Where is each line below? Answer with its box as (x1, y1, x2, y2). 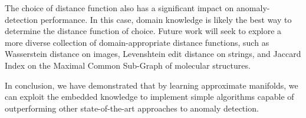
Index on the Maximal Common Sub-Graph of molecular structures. (5, 59, 251, 71)
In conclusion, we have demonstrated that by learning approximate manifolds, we (5, 79, 298, 91)
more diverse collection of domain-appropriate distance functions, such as (5, 36, 269, 48)
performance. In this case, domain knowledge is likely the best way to (40, 13, 292, 25)
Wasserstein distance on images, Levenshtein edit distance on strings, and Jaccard (5, 48, 301, 60)
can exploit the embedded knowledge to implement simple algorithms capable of (5, 90, 294, 103)
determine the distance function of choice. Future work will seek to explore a (5, 25, 282, 37)
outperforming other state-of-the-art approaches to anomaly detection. (5, 102, 259, 114)
